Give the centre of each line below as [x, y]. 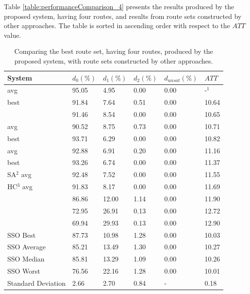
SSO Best [22, 235]
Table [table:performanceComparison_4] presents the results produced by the [119, 6]
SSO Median [26, 259]
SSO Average [26, 247]
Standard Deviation [37, 283]
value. [13, 35]
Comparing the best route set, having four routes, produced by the [114, 51]
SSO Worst [24, 271]
